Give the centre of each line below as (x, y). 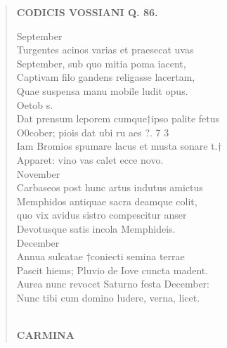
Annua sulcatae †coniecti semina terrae (100, 256)
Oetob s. (35, 104)
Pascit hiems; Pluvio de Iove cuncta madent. (112, 270)
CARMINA (45, 335)
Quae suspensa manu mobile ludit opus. (102, 90)
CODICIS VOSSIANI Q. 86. (87, 12)
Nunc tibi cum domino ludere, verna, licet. (108, 297)
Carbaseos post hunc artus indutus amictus (110, 187)
